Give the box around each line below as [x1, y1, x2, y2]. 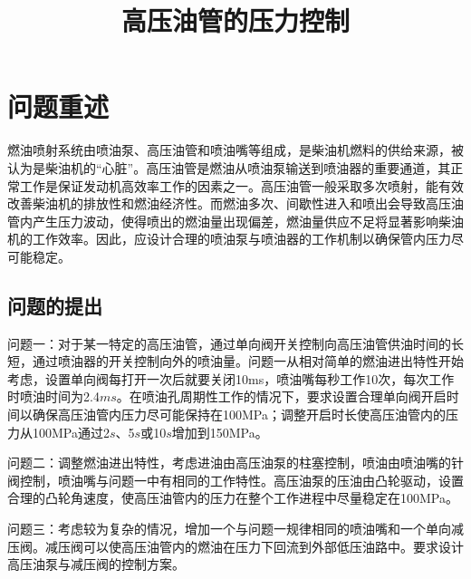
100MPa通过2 [32, 422, 110, 441]
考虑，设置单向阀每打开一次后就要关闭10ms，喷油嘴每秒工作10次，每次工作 [7, 369, 455, 388]
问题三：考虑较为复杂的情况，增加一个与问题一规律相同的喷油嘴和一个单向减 [7, 519, 464, 538]
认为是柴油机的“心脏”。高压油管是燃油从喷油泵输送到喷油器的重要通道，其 [7, 158, 451, 177]
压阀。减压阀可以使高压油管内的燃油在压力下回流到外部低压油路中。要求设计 [7, 536, 464, 555]
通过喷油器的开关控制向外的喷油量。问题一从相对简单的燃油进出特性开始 [32, 352, 464, 371]
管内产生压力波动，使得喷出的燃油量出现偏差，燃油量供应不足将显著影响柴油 [7, 211, 464, 230]
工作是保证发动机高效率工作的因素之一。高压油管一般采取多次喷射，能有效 [19, 176, 464, 195]
